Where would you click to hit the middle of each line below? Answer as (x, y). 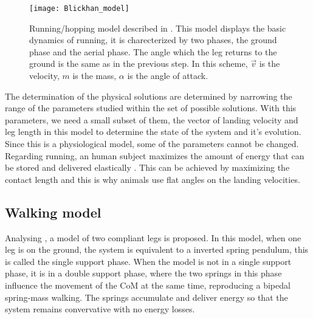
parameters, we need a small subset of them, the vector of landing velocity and (152, 119)
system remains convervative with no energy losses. (100, 309)
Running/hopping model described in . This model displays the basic (158, 28)
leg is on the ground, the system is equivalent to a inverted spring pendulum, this (157, 249)
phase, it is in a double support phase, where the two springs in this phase (143, 273)
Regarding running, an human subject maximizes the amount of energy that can (155, 155)
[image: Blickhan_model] (79, 9)
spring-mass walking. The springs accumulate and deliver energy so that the (146, 297)
